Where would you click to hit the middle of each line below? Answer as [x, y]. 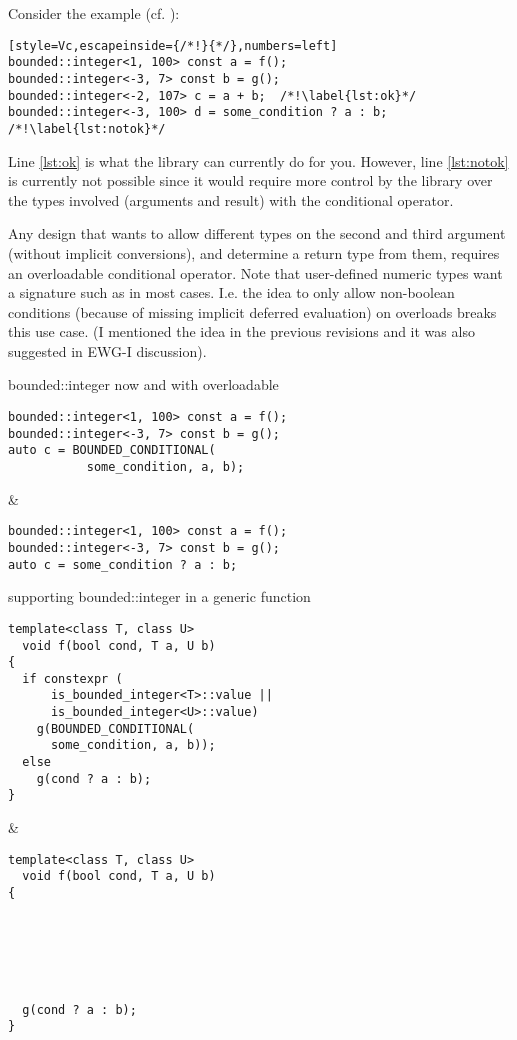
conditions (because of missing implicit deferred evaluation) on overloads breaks [252, 311]
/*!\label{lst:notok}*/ [87, 128]
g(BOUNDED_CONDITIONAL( [115, 728]
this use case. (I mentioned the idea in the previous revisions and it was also [241, 331]
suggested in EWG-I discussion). [107, 350]
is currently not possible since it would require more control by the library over [250, 180]
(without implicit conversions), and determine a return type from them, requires [254, 252]
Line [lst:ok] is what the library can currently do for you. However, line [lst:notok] [258, 160]
